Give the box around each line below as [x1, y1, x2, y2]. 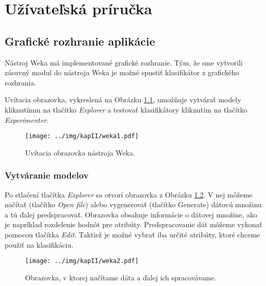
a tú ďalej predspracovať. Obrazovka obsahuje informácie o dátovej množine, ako [5, 209, 257, 219]
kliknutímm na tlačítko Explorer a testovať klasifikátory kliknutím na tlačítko [5, 104, 248, 115]
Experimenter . [5, 114, 49, 125]
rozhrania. [5, 77, 36, 87]
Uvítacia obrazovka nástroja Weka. [25, 147, 135, 158]
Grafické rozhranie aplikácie [5, 33, 155, 49]
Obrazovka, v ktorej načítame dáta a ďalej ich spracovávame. [25, 272, 216, 282]
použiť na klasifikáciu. [5, 239, 74, 250]
